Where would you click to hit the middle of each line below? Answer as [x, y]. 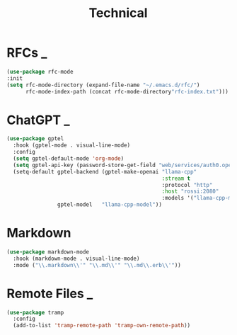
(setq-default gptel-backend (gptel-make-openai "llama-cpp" [105, 171]
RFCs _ [27, 53]
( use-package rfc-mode [40, 72]
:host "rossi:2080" [190, 192]
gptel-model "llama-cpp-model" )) [109, 205]
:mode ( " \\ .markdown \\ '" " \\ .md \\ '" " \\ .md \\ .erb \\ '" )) [97, 265]
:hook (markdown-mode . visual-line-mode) [76, 259]
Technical [118, 13]
